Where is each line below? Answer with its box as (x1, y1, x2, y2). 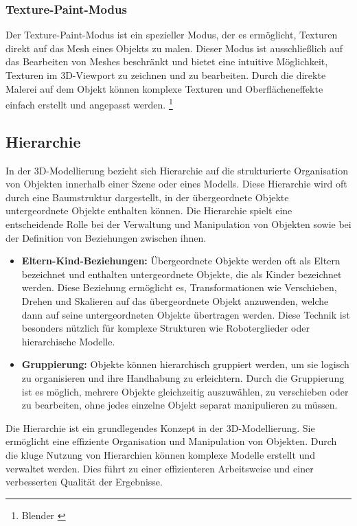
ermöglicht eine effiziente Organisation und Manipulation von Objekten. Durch (5, 434, 337, 448)
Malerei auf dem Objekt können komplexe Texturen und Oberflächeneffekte (5, 81, 323, 95)
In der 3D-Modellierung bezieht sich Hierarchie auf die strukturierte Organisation (5, 163, 348, 177)
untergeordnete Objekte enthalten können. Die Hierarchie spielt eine (5, 203, 292, 218)
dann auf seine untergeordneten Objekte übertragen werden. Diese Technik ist (21, 307, 350, 321)
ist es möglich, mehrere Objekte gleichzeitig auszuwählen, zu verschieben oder (21, 384, 349, 398)
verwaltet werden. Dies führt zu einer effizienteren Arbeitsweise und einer (5, 461, 314, 475)
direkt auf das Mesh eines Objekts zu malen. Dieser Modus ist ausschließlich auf (5, 41, 343, 55)
